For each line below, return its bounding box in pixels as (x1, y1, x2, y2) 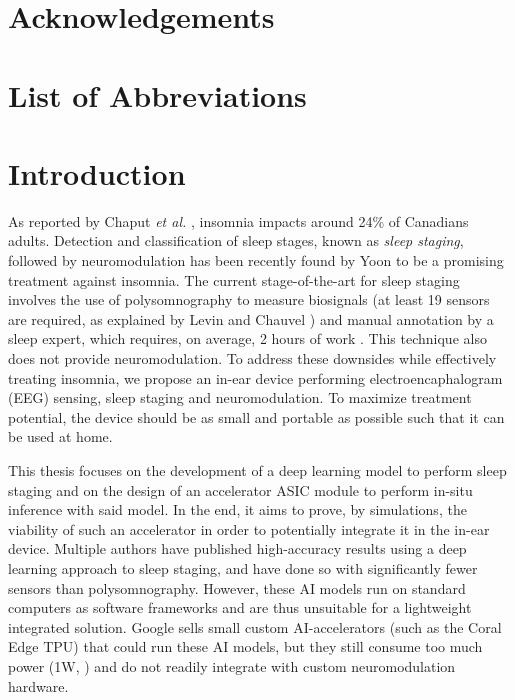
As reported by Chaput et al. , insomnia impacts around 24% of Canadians (8, 210, 469, 231)
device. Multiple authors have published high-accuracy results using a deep (8, 538, 467, 559)
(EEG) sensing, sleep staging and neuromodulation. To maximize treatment (8, 387, 472, 408)
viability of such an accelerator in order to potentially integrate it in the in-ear (8, 518, 490, 539)
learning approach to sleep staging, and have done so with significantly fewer (8, 557, 478, 578)
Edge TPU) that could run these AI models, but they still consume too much (8, 636, 483, 657)
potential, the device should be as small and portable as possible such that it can (8, 406, 505, 427)
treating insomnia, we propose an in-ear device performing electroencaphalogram (8, 367, 503, 388)
